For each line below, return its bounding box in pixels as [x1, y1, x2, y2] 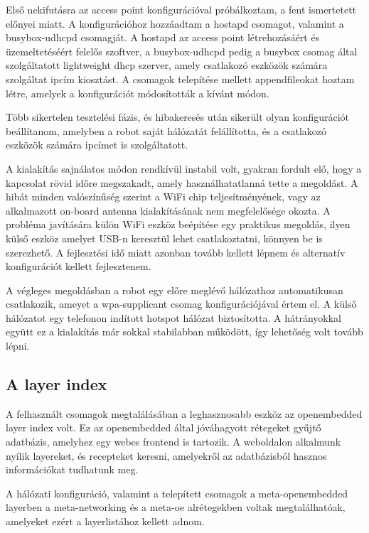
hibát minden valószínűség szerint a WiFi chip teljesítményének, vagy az [6, 189, 321, 204]
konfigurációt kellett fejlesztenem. [6, 259, 151, 274]
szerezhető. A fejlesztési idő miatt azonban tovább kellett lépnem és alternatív [6, 244, 346, 259]
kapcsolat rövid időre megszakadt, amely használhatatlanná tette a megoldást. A [6, 175, 358, 190]
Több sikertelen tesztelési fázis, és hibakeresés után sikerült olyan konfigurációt [6, 109, 350, 124]
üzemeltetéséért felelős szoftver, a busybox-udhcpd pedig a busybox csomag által [6, 43, 358, 58]
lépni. [6, 338, 30, 353]
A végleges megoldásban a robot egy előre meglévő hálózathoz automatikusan [6, 282, 343, 297]
